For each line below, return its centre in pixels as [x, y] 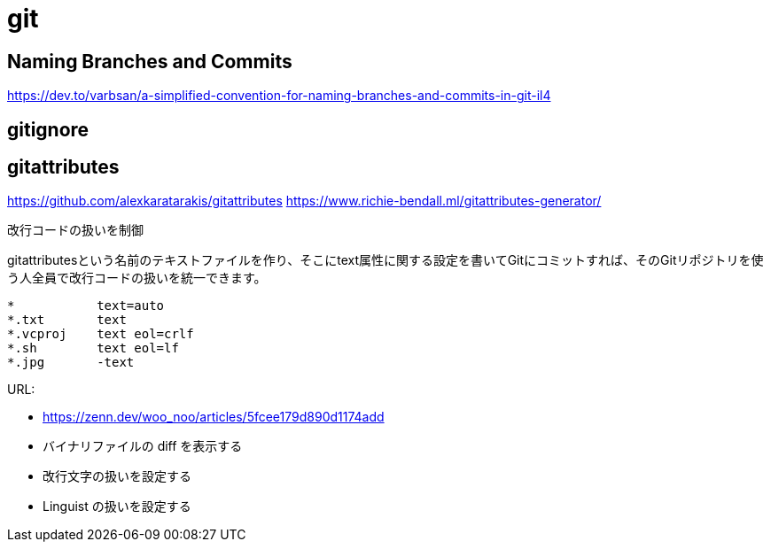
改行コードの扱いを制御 [75, 230]
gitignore [48, 129]
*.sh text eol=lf [93, 348]
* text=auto [86, 306]
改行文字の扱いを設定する [117, 476]
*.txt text [67, 320]
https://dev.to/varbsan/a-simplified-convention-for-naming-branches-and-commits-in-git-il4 [279, 96]
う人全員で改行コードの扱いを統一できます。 [137, 278]
